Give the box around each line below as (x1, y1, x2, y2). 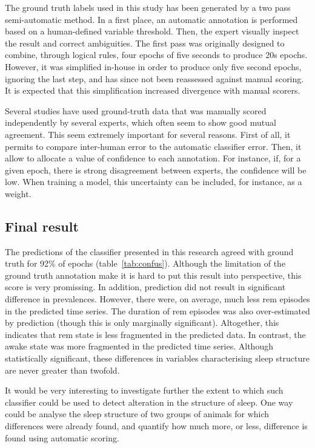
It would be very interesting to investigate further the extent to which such (5, 384, 283, 397)
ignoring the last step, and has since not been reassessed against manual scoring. (5, 72, 304, 85)
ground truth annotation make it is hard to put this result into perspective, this (5, 268, 302, 281)
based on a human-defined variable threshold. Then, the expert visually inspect (5, 25, 299, 37)
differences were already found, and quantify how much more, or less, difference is (5, 420, 308, 432)
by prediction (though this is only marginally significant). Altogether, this (5, 316, 279, 329)
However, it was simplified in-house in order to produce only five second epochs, (5, 60, 302, 73)
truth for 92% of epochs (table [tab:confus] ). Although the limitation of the (5, 257, 286, 270)
